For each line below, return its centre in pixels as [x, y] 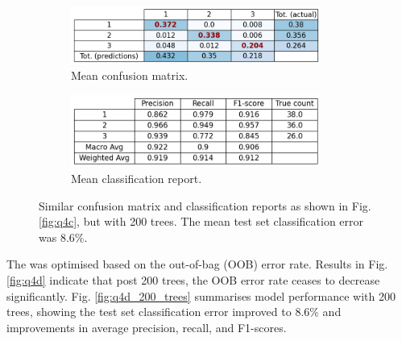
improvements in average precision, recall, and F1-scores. [147, 327]
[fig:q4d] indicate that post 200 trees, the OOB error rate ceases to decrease [193, 279]
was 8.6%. [63, 237]
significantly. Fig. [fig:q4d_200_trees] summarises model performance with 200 [201, 295]
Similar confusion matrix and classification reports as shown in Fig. [205, 205]
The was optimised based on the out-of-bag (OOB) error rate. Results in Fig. [197, 264]
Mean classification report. [137, 178]
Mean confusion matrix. [130, 75]
